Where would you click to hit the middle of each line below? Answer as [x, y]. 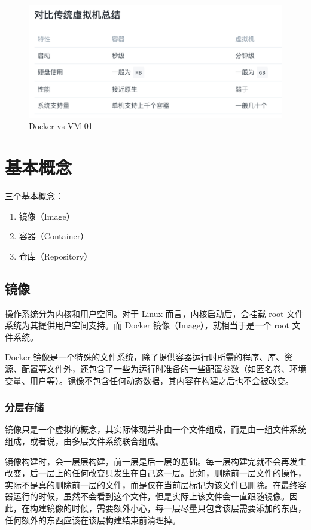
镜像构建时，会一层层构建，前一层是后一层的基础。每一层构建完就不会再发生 [155, 461]
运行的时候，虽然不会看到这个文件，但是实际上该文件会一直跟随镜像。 [151, 496]
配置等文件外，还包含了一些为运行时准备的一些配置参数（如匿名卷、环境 [164, 369]
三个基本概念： [34, 196]
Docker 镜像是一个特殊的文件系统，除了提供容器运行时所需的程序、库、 [145, 357]
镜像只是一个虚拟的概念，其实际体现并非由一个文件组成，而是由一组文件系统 [155, 429]
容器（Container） [54, 236]
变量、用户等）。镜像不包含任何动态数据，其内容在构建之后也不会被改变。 [149, 380]
